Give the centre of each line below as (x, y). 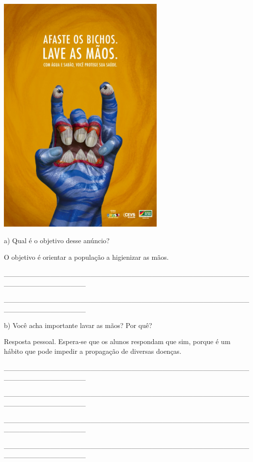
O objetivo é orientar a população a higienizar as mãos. (86, 257)
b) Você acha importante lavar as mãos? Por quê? (78, 325)
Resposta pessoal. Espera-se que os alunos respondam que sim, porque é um (117, 341)
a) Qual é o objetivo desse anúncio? (57, 240)
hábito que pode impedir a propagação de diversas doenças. (93, 351)
